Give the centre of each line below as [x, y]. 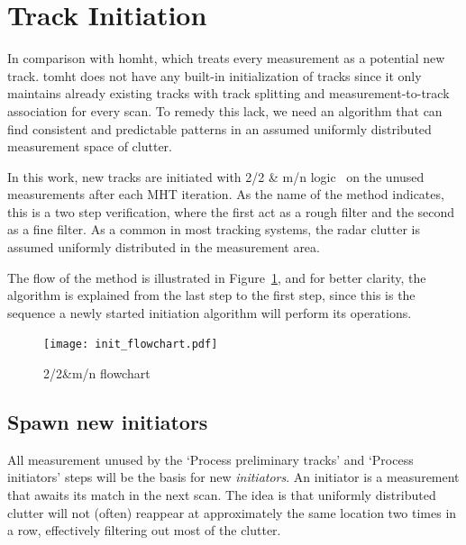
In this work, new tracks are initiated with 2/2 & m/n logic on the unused [216, 176]
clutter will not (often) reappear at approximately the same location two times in [232, 512]
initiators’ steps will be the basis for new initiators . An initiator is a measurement [233, 477]
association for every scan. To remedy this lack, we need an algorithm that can [225, 110]
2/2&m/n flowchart [97, 373]
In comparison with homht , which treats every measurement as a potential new [226, 58]
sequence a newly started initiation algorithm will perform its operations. [210, 312]
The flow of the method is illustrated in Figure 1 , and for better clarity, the [217, 277]
